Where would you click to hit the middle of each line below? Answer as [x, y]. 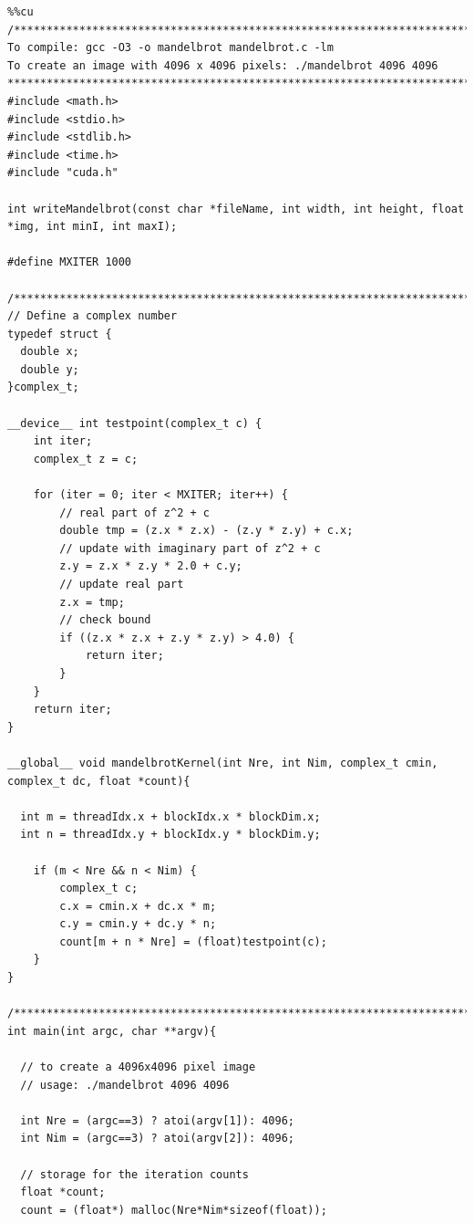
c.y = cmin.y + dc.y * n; [138, 924]
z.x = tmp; [92, 602]
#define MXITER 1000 [70, 262]
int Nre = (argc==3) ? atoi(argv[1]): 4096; [157, 1120]
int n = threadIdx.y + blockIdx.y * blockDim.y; [170, 835]
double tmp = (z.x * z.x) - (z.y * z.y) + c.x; [206, 531]
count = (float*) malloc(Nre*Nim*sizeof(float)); [174, 1210]
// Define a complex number [93, 316]
